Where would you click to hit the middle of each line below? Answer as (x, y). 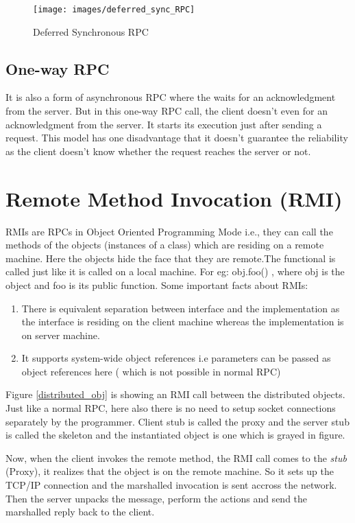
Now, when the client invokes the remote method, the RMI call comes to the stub (176, 457)
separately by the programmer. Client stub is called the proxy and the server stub (177, 421)
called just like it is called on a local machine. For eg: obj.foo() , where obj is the (175, 271)
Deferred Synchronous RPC (91, 31)
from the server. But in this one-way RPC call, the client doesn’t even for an (167, 111)
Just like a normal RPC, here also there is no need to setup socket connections (171, 408)
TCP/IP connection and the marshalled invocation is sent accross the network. (171, 485)
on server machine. (61, 335)
